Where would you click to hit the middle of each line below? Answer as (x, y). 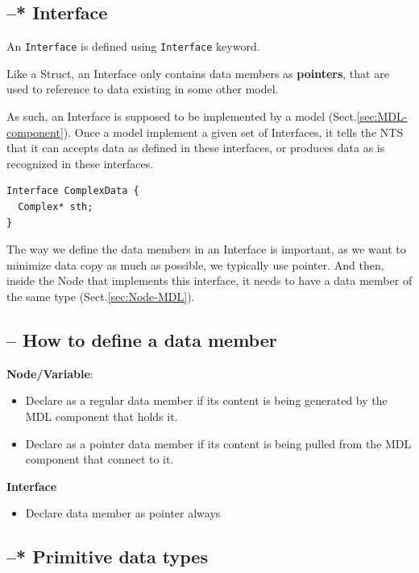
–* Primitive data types (107, 557)
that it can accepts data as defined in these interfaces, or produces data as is (196, 148)
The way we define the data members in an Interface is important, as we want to (206, 249)
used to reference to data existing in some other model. (143, 89)
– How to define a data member (142, 339)
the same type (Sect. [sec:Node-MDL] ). (101, 296)
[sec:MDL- (382, 116)
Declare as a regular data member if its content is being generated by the (206, 400)
